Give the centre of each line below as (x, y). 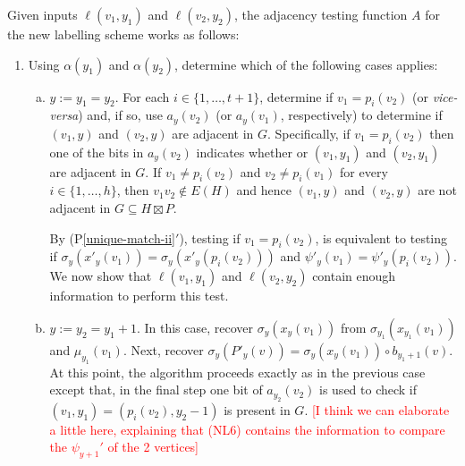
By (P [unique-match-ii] (113, 237)
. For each (142, 96)
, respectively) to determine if (361, 115)
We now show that (101, 276)
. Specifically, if (309, 133)
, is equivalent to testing (381, 237)
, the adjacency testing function (321, 14)
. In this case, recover (195, 328)
